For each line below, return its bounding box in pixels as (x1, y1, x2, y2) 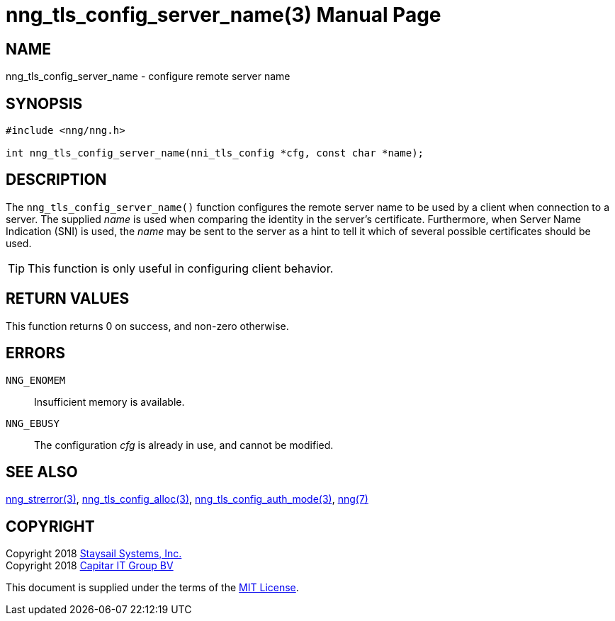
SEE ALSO (6, 462, 78, 481)
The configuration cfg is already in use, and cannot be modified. (34, 438, 334, 451)
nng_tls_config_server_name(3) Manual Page (6, 3, 441, 27)
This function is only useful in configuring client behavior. (28, 261, 334, 275)
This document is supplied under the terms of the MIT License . (6, 581, 299, 594)
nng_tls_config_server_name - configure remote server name (6, 70, 290, 83)
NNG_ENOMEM (6, 374, 66, 386)
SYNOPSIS (6, 94, 83, 113)
